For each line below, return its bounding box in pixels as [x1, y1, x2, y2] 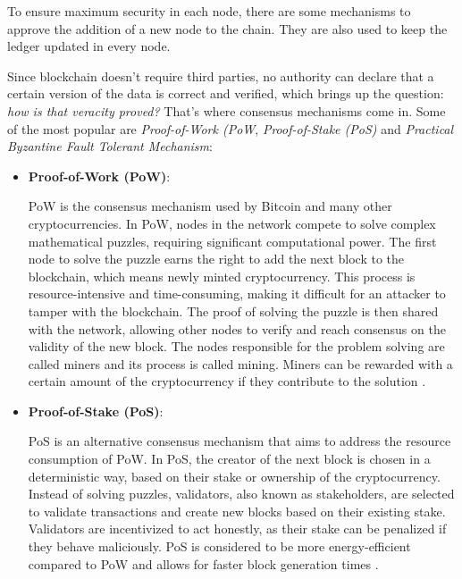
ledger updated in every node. [7, 37, 171, 55]
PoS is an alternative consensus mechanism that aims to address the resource [28, 432, 451, 450]
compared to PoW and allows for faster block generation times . [28, 554, 379, 573]
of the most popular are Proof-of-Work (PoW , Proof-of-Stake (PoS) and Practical [7, 119, 454, 138]
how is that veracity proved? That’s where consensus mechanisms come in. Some [7, 101, 446, 120]
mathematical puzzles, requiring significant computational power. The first [28, 231, 437, 250]
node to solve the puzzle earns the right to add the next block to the [28, 249, 405, 268]
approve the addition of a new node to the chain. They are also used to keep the [7, 19, 448, 38]
